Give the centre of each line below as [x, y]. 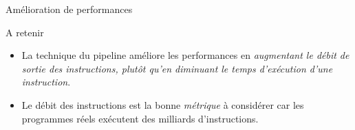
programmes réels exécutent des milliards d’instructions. [140, 118]
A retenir [25, 32]
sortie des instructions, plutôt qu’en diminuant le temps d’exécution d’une [177, 68]
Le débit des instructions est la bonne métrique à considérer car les [163, 104]
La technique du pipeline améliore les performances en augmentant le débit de [185, 55]
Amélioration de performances [69, 9]
